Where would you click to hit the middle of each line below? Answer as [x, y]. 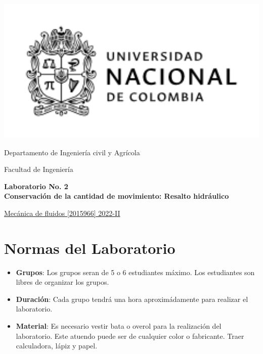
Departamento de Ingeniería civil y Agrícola [72, 152]
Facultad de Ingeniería [39, 169]
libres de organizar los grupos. [62, 282]
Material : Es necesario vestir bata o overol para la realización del [119, 325]
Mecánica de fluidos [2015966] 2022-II [62, 213]
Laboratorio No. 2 [36, 186]
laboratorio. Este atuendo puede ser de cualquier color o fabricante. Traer [130, 336]
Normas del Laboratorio [90, 248]
